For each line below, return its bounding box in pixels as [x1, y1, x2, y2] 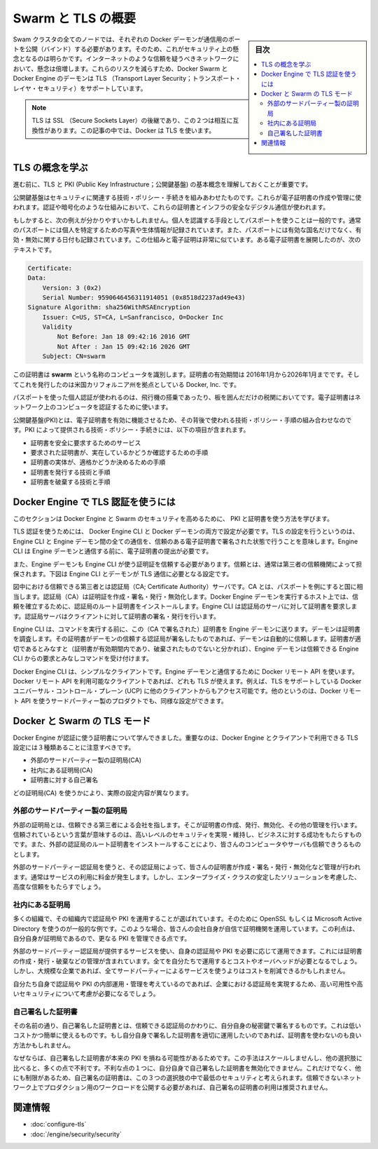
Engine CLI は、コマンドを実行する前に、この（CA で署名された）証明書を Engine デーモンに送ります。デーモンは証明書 [13, 625, 360, 633]
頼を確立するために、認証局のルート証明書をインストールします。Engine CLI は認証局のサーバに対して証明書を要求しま [13, 602, 358, 611]
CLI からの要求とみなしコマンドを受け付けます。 [13, 654, 153, 662]
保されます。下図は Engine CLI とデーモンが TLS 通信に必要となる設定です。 [13, 570, 233, 578]
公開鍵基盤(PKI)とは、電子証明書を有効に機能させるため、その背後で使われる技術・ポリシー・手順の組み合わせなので [13, 416, 352, 424]
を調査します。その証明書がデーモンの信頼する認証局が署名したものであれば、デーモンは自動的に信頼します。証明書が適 [13, 634, 362, 643]
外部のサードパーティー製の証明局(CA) [30, 756, 141, 764]
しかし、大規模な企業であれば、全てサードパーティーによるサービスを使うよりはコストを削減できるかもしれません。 [13, 967, 349, 975]
